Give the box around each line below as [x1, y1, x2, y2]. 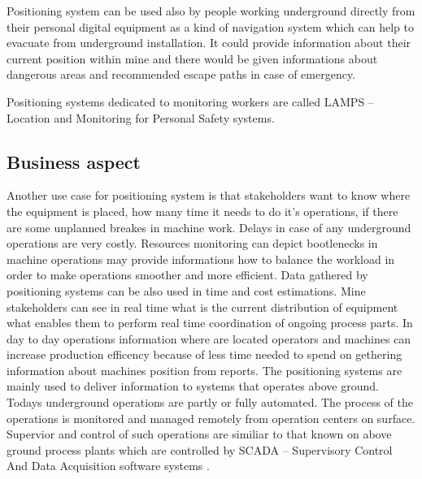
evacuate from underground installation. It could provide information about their [7, 34, 411, 51]
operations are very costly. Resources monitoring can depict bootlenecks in [7, 235, 378, 252]
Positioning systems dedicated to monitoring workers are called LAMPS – [7, 93, 374, 110]
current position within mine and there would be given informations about [7, 50, 378, 67]
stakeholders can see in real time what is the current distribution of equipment [7, 298, 398, 315]
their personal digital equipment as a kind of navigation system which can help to [7, 18, 414, 35]
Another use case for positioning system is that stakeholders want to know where [7, 187, 411, 204]
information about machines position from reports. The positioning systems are [7, 361, 402, 378]
